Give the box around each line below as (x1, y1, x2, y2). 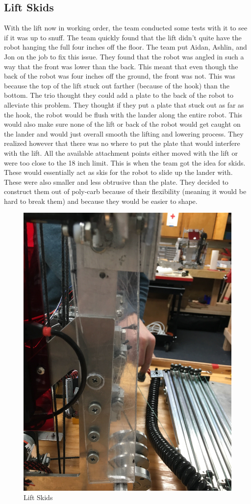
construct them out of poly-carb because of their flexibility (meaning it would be (4, 186, 247, 196)
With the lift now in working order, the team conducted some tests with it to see (4, 23, 248, 33)
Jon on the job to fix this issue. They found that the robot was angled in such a (4, 51, 244, 61)
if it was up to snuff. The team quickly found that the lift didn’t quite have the (4, 32, 242, 42)
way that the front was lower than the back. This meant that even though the (4, 61, 238, 71)
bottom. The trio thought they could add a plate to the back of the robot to (4, 90, 233, 100)
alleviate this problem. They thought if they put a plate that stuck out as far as (4, 99, 244, 110)
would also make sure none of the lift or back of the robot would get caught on (4, 119, 241, 129)
